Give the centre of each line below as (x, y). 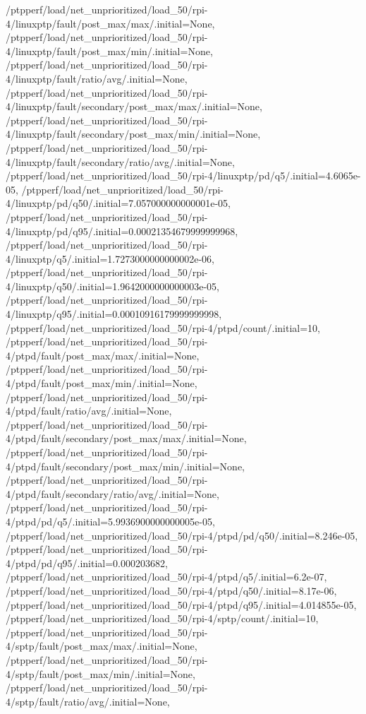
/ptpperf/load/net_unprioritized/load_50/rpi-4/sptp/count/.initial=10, (162, 618)
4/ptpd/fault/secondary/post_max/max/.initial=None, (126, 438)
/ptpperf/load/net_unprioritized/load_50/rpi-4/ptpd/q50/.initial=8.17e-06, (171, 590)
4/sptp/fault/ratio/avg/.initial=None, (88, 701)
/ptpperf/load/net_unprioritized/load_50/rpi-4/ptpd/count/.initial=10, (163, 327)
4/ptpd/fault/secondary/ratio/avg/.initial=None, (112, 493)
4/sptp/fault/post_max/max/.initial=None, (102, 646)
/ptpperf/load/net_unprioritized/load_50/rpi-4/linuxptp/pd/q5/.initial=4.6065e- (183, 175)
